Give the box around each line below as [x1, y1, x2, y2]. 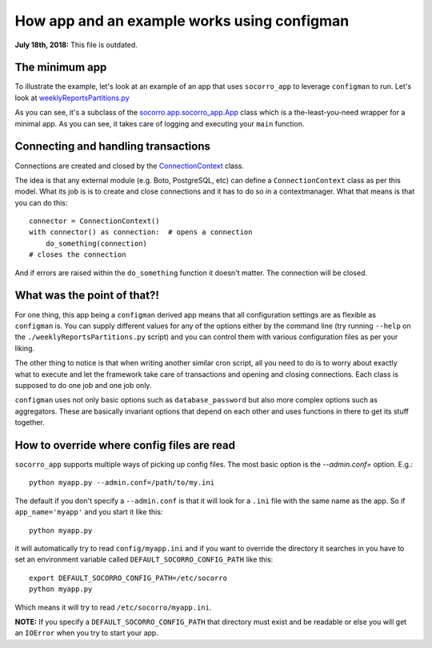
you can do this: [14, 198, 68, 207]
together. [14, 418, 46, 427]
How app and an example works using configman [14, 12, 350, 30]
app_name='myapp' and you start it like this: [14, 507, 163, 517]
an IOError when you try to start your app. [14, 628, 159, 638]
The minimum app [14, 61, 107, 74]
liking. [14, 343, 35, 353]
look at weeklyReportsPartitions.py [14, 93, 130, 102]
